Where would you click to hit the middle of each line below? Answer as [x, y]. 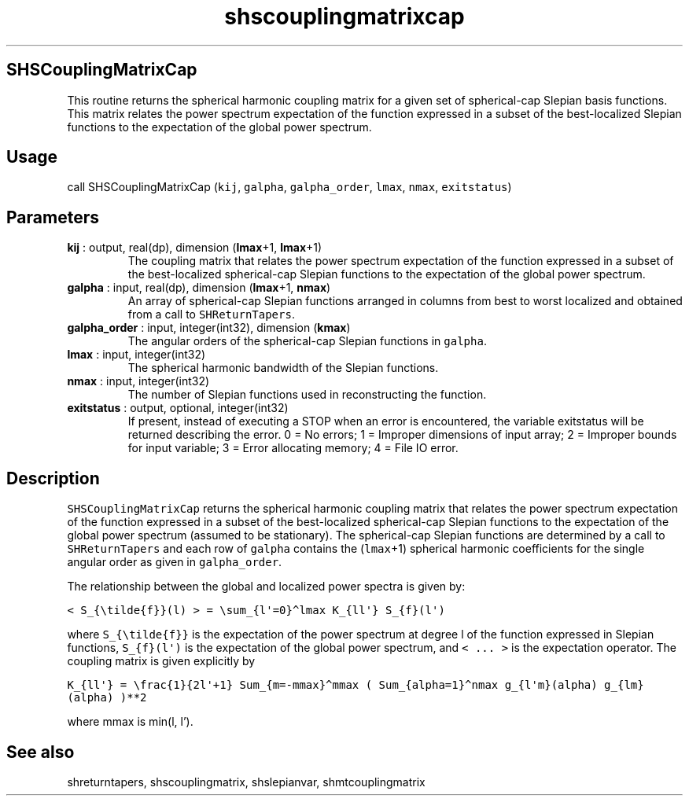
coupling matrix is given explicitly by [161, 661]
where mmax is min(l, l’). [130, 722]
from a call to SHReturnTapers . [211, 315]
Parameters [53, 217]
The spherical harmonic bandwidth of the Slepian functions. [283, 368]
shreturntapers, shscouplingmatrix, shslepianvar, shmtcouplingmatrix [246, 782]
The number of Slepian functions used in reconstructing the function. [307, 395]
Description [53, 478]
